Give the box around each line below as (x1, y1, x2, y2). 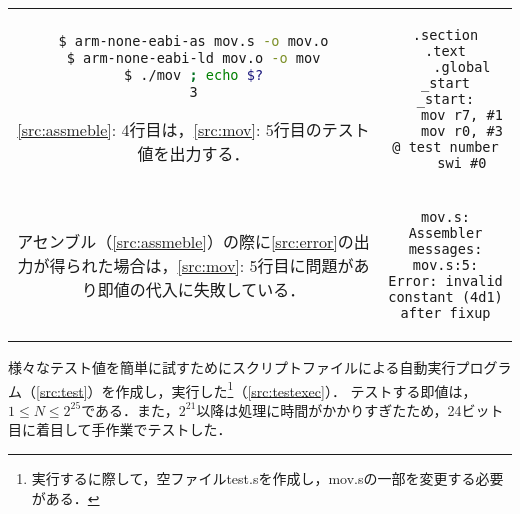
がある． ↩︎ (31, 487, 100, 508)
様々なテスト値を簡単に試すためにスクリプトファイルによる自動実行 (8, 357, 456, 377)
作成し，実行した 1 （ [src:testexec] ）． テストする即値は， (115, 377, 477, 401)
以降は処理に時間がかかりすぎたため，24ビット (196, 399, 504, 420)
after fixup (400, 305, 491, 321)
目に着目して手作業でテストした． (8, 419, 232, 440)
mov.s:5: (412, 257, 479, 273)
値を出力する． (137, 141, 250, 165)
